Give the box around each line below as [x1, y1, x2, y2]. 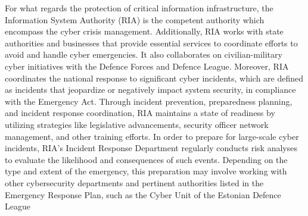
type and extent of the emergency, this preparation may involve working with [5, 165, 287, 177]
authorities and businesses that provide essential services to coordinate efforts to [5, 36, 298, 49]
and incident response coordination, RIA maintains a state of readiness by [5, 107, 275, 119]
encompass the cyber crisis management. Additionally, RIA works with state [5, 25, 284, 37]
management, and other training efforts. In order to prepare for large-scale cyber [5, 130, 299, 142]
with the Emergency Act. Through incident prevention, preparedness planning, [5, 95, 293, 107]
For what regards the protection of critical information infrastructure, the [5, 2, 273, 14]
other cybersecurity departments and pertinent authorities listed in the [5, 176, 264, 189]
